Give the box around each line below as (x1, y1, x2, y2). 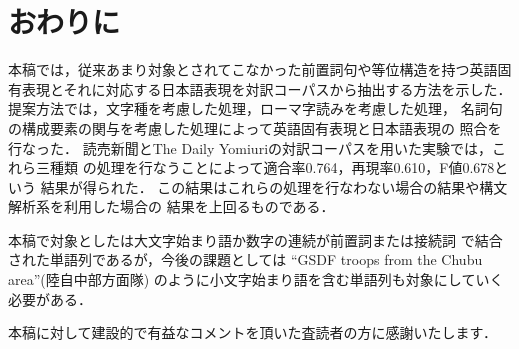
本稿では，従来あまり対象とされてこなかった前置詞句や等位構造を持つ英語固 (8, 59, 512, 80)
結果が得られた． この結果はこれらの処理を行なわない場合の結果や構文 (40, 176, 508, 197)
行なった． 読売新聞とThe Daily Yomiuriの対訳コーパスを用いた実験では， (8, 137, 492, 158)
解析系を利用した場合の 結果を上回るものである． (8, 196, 335, 217)
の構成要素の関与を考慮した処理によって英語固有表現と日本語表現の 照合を (8, 117, 502, 138)
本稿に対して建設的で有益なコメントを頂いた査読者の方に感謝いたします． (8, 322, 498, 343)
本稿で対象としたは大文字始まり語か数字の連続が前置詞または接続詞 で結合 (8, 229, 503, 250)
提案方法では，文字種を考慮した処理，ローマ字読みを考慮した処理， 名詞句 (8, 98, 503, 119)
